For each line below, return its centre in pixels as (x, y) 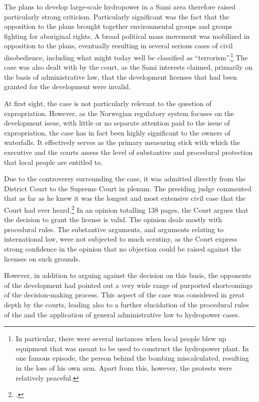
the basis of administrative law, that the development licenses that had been (121, 76)
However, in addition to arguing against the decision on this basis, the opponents (128, 275)
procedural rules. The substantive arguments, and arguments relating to (114, 229)
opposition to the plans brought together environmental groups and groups (118, 26)
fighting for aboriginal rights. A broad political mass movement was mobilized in (127, 36)
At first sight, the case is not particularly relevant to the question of (108, 103)
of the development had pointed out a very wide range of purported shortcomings (129, 285)
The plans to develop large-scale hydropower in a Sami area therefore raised (120, 6)
